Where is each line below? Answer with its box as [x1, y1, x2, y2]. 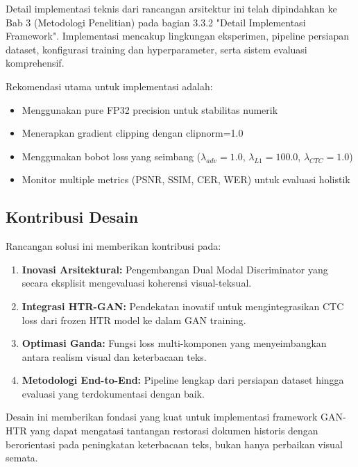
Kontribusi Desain [6, 206, 139, 228]
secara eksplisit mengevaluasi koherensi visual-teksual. [22, 275, 252, 290]
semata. [6, 450, 38, 465]
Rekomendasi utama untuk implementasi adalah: [6, 78, 213, 93]
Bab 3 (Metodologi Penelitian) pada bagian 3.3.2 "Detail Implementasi [6, 15, 306, 29]
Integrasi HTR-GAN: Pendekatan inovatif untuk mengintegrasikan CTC [22, 298, 344, 313]
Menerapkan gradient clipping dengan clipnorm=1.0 [22, 126, 244, 140]
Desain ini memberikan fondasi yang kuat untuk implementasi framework [6, 409, 318, 424]
